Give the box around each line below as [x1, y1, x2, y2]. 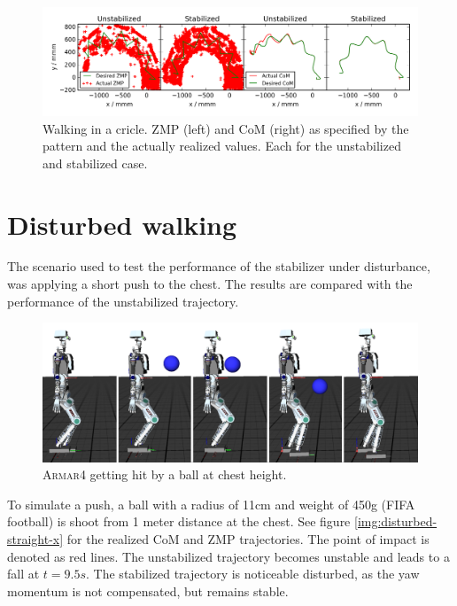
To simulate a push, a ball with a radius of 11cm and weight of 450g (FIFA [7, 494, 415, 513]
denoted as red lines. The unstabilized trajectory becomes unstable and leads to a [7, 547, 450, 565]
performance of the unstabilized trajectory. [7, 291, 239, 310]
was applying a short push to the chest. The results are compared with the [7, 275, 413, 293]
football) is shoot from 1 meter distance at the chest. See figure [7, 512, 351, 531]
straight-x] [7, 529, 64, 548]
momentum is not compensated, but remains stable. [7, 581, 289, 600]
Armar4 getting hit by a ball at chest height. [43, 465, 287, 484]
